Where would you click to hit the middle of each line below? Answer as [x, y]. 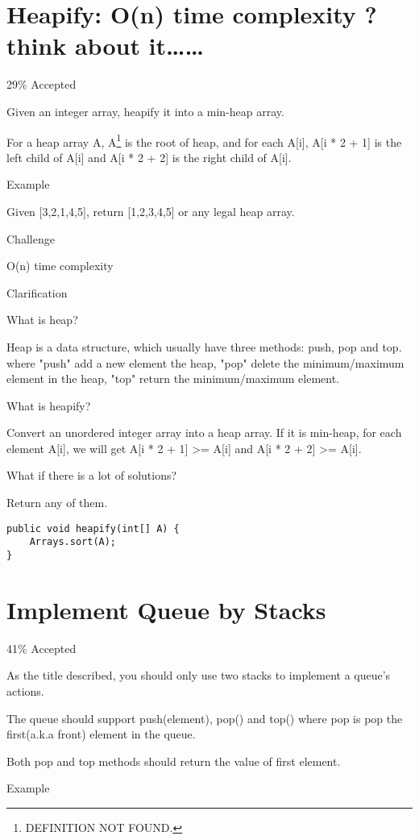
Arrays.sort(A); [73, 542]
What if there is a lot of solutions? [92, 475]
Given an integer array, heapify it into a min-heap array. [145, 111]
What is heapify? [49, 405]
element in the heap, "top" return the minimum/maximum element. [173, 378]
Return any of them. [57, 503]
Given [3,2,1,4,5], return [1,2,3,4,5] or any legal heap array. [151, 211]
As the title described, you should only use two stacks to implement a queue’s [199, 675]
